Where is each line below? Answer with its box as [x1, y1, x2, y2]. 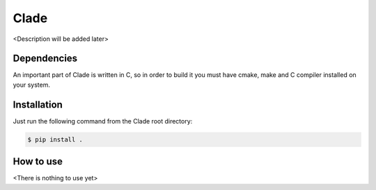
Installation [13, 98, 63, 110]
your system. [13, 80, 51, 89]
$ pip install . [27, 135, 84, 144]
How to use [13, 156, 63, 168]
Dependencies [13, 53, 78, 64]
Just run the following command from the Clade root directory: [13, 116, 193, 125]
